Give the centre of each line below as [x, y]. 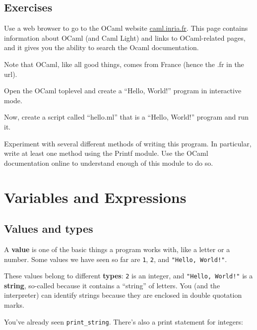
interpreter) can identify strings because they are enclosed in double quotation [123, 295]
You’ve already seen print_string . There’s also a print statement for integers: [124, 321]
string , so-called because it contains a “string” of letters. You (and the [112, 285]
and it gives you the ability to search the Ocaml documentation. [101, 47]
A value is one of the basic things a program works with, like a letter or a [117, 249]
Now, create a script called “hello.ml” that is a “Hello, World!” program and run [127, 117]
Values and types [49, 229]
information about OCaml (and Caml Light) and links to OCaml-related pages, [125, 37]
